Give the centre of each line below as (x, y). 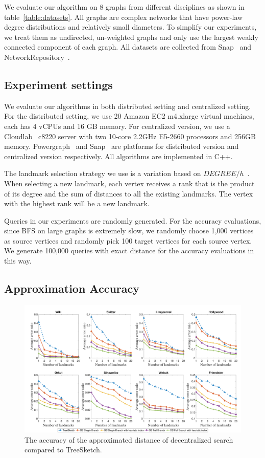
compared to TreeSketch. (63, 450)
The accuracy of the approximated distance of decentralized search (129, 439)
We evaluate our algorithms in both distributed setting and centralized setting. (128, 106)
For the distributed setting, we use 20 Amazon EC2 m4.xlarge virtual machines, (129, 116)
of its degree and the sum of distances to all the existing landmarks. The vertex (129, 193)
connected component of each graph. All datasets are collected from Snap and (128, 47)
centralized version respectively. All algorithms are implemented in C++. (118, 156)
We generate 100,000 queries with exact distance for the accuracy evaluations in (129, 250)
